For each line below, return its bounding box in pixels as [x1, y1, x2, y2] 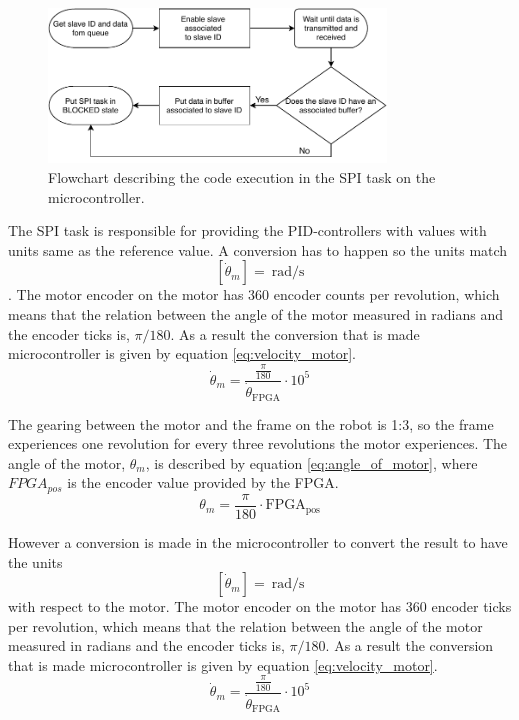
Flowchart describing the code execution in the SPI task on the [48, 166, 436, 187]
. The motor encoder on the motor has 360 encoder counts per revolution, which [8, 284, 500, 305]
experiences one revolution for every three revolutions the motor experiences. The [8, 433, 508, 454]
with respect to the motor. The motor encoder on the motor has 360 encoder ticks [8, 596, 512, 617]
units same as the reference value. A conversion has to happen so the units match [8, 239, 508, 260]
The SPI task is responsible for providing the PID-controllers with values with [8, 220, 487, 241]
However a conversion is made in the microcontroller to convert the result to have [8, 531, 508, 552]
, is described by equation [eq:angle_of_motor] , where [145, 452, 478, 473]
